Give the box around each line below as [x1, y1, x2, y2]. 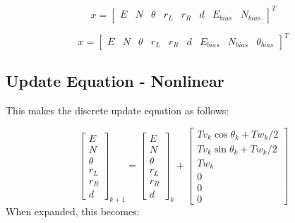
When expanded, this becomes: [6, 204, 140, 219]
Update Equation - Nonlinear [6, 70, 224, 92]
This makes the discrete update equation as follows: [6, 103, 229, 118]
